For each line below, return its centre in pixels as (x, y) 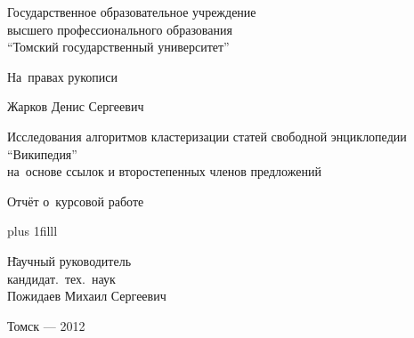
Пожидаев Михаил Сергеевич (87, 296)
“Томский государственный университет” (118, 47)
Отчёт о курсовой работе (76, 201)
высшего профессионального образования (120, 29)
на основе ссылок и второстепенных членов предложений (164, 171)
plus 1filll (32, 231)
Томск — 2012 (46, 325)
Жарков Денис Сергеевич (76, 106)
